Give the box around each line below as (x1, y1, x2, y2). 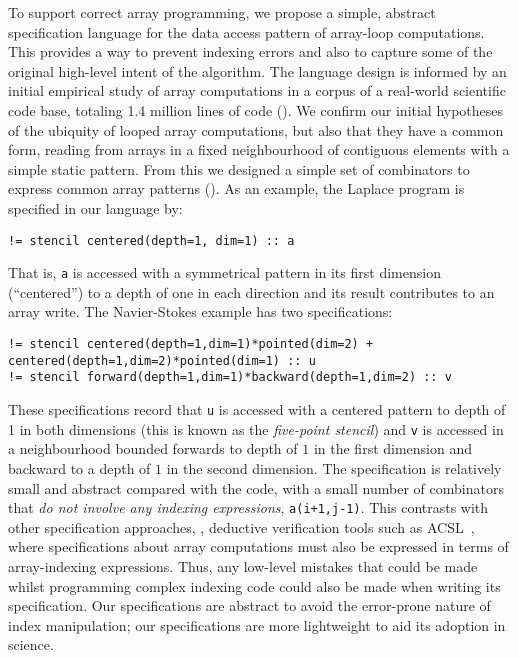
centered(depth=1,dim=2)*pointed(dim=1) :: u (8, 353, 316, 368)
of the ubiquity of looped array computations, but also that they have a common (8, 119, 504, 140)
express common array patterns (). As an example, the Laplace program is (8, 178, 465, 199)
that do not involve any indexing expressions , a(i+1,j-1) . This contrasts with (8, 497, 489, 518)
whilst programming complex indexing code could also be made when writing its (8, 575, 501, 596)
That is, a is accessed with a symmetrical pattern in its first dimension (8, 262, 441, 283)
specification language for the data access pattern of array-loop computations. (8, 21, 485, 42)
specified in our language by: (8, 197, 183, 218)
